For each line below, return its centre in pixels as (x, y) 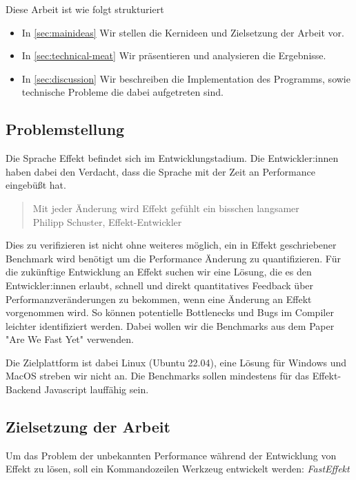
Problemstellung (65, 129)
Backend (23, 389)
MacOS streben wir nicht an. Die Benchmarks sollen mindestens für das (158, 376)
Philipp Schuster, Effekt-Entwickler (107, 221)
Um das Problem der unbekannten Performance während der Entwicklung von (171, 455)
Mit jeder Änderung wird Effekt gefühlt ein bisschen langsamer (166, 208)
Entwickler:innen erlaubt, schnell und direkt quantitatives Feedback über (160, 285)
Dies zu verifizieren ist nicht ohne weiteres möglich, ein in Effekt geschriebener (171, 245)
